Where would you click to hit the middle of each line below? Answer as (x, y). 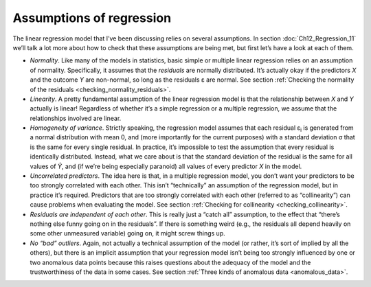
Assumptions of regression (92, 18)
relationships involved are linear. (76, 118)
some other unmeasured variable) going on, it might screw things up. (128, 233)
